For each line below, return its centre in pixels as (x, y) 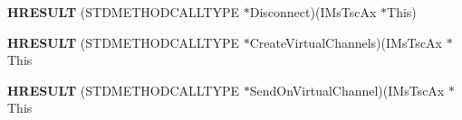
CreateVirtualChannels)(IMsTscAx (346, 42)
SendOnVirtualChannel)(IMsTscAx (347, 90)
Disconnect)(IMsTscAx (313, 12)
